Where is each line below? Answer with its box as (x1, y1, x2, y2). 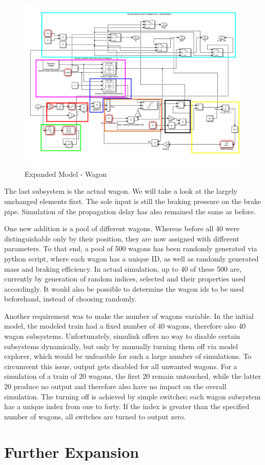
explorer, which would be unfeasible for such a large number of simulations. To (4, 351, 252, 361)
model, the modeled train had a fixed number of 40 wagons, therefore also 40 (4, 320, 246, 331)
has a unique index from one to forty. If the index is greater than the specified (4, 401, 250, 412)
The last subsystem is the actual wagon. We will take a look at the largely (4, 186, 237, 196)
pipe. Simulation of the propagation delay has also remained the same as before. (4, 206, 256, 216)
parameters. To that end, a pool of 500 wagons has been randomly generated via (4, 243, 257, 254)
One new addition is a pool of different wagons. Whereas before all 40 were (4, 223, 240, 234)
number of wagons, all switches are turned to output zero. (4, 411, 186, 421)
